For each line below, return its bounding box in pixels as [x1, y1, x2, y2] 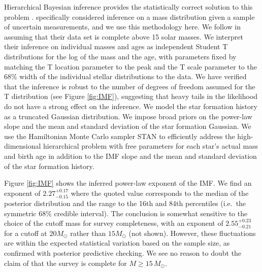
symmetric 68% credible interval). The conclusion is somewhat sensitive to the [4, 208, 248, 218]
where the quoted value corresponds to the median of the [71, 187, 249, 198]
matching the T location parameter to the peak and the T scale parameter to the [4, 61, 257, 72]
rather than [70, 227, 106, 238]
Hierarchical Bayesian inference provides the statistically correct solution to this [4, 2, 253, 12]
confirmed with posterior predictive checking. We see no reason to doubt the [4, 248, 242, 258]
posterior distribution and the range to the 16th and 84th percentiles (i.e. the [4, 198, 246, 209]
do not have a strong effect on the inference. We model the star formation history [4, 100, 257, 111]
